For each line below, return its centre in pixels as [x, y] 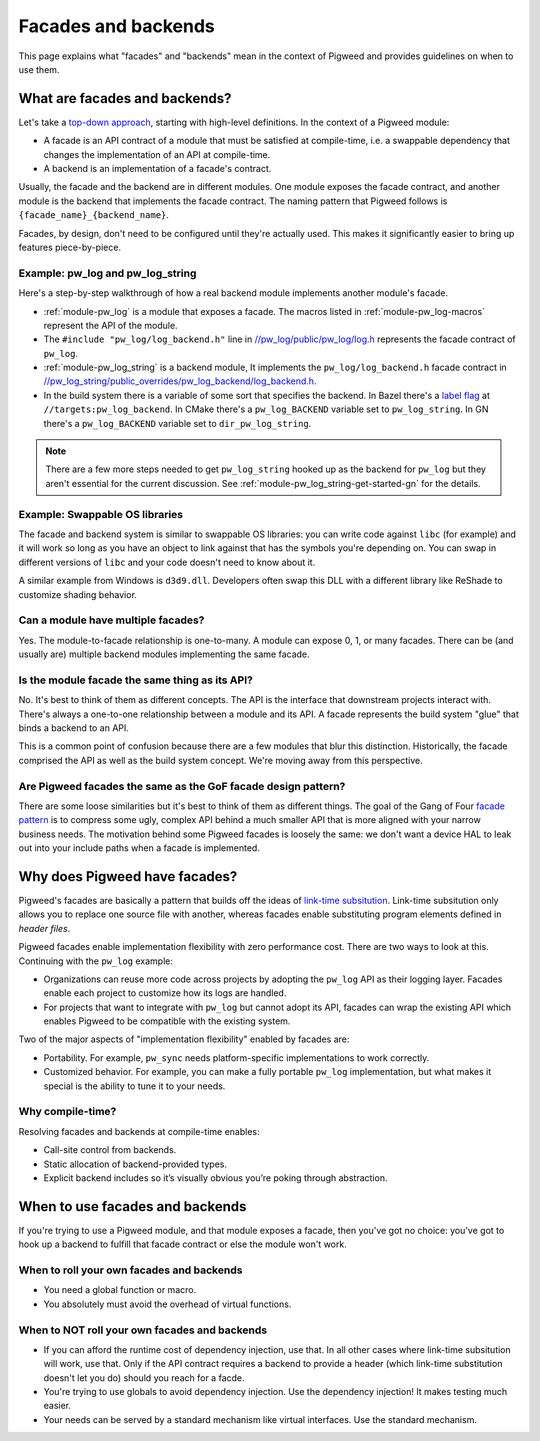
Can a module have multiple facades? [111, 620]
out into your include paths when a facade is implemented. [139, 848]
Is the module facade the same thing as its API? [136, 680]
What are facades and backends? [125, 98]
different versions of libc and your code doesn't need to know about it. [167, 562]
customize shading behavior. [77, 594]
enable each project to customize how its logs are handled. [165, 993]
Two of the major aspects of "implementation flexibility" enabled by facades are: [184, 1039]
